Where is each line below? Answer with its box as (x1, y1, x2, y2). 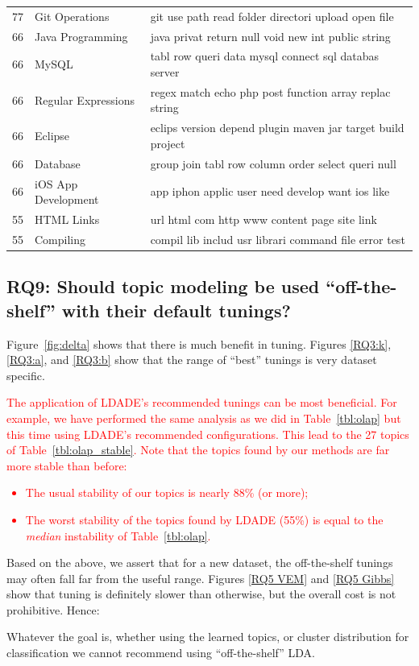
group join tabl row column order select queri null (150, 155, 396, 172)
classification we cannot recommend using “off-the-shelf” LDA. (6, 644, 315, 661)
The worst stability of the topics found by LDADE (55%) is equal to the (25, 511, 384, 527)
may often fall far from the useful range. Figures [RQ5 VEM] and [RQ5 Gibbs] (6, 569, 395, 586)
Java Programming (35, 27, 128, 44)
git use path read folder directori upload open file (150, 7, 394, 24)
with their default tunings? (61, 297, 291, 322)
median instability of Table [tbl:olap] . (25, 527, 211, 544)
